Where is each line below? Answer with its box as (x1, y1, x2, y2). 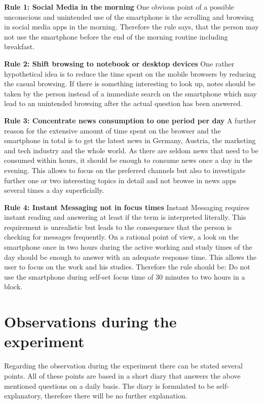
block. (4, 281, 23, 292)
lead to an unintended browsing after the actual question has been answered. (4, 98, 243, 109)
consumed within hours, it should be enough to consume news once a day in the (4, 155, 253, 165)
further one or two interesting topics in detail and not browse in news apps (4, 175, 237, 185)
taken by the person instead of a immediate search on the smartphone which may (4, 88, 257, 98)
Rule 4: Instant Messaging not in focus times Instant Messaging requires (4, 201, 250, 212)
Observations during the (4, 311, 177, 332)
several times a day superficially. (4, 185, 104, 195)
